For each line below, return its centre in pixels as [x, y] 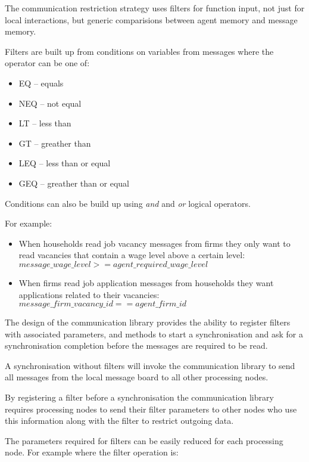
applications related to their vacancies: [89, 294]
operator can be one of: [47, 63]
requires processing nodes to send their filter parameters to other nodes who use [151, 409]
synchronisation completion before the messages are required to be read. [136, 345]
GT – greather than [55, 143]
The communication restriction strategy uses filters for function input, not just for [155, 8]
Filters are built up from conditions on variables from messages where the [139, 51]
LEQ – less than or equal [65, 163]
